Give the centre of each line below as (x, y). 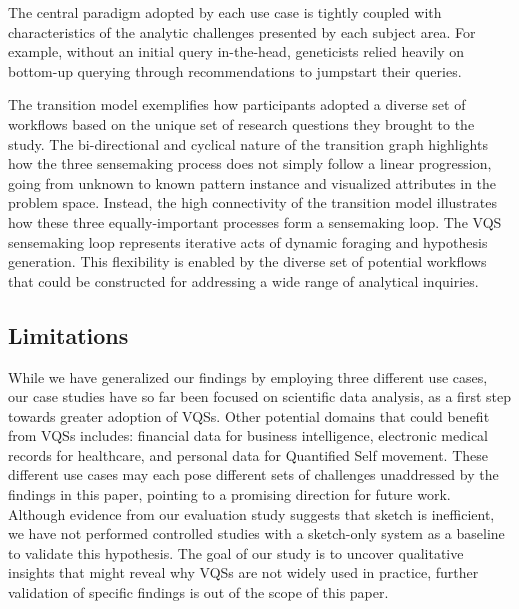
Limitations (68, 334)
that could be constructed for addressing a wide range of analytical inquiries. (243, 280)
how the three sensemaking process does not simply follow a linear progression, (250, 163)
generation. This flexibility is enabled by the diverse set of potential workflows (247, 261)
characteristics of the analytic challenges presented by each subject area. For (242, 31)
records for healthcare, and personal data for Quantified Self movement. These (248, 454)
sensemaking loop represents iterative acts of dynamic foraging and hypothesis (248, 241)
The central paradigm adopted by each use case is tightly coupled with (225, 12)
